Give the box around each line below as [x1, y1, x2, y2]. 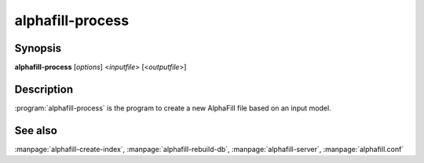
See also [14, 124, 58, 137]
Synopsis [14, 42, 62, 55]
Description [14, 82, 74, 96]
